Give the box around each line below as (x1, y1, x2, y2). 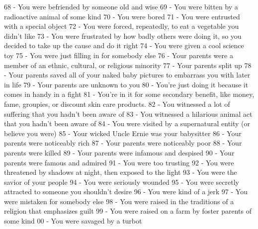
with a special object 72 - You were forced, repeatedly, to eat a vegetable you (4, 21, 239, 31)
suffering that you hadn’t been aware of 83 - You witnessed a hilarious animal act (4, 108, 253, 119)
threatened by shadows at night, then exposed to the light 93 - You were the (4, 167, 237, 177)
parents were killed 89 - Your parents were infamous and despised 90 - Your (4, 147, 235, 157)
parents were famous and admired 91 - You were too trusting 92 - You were (4, 157, 234, 167)
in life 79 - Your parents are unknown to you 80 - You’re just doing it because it (4, 79, 249, 89)
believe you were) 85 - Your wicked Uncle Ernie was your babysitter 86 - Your (4, 128, 242, 138)
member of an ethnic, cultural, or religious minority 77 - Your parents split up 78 (4, 60, 252, 70)
